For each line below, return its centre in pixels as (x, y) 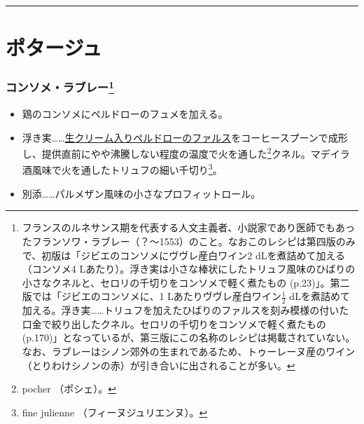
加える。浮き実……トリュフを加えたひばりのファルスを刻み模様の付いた (185, 310)
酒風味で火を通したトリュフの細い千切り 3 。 (122, 169)
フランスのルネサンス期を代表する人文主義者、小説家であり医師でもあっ (189, 227)
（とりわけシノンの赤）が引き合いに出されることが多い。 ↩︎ (159, 365)
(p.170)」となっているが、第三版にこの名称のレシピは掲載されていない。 (189, 337)
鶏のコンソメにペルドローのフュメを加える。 (125, 114)
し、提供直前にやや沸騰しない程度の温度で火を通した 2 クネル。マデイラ (186, 152)
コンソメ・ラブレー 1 (60, 87)
